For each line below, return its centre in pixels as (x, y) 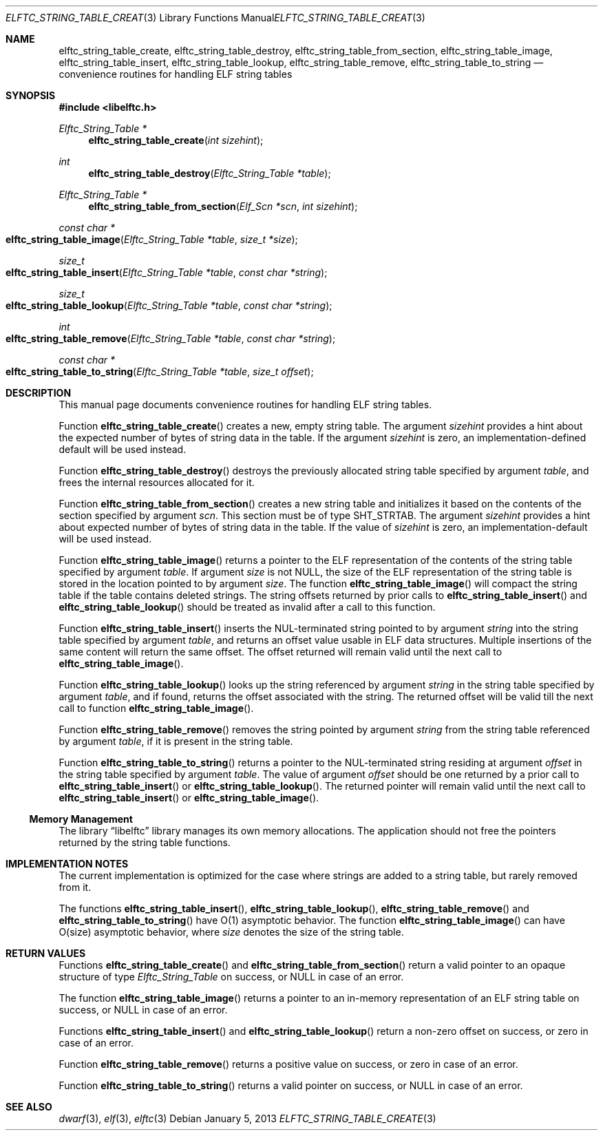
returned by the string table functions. (145, 842)
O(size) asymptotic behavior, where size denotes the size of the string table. (231, 932)
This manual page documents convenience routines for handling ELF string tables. (245, 404)
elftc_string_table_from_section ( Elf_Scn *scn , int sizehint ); (223, 206)
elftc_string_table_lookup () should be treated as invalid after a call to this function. (247, 607)
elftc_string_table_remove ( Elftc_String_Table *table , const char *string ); (171, 338)
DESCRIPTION (39, 393)
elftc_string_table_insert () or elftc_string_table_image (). (189, 798)
